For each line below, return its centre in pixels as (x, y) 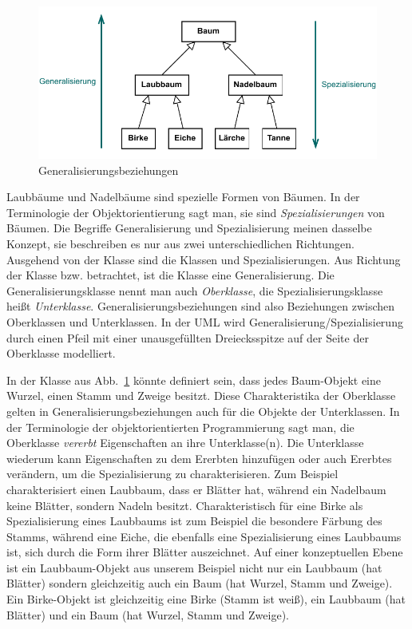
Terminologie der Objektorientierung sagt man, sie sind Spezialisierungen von (196, 212)
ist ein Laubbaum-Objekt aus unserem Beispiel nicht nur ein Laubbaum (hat (194, 567)
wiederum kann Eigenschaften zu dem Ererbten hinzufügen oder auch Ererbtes (199, 458)
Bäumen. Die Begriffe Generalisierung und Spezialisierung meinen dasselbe (189, 228)
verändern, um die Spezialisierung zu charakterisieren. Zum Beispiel (172, 474)
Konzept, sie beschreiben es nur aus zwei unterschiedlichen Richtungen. (180, 244)
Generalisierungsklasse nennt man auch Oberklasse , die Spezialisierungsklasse (195, 290)
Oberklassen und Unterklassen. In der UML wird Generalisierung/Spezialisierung (205, 321)
